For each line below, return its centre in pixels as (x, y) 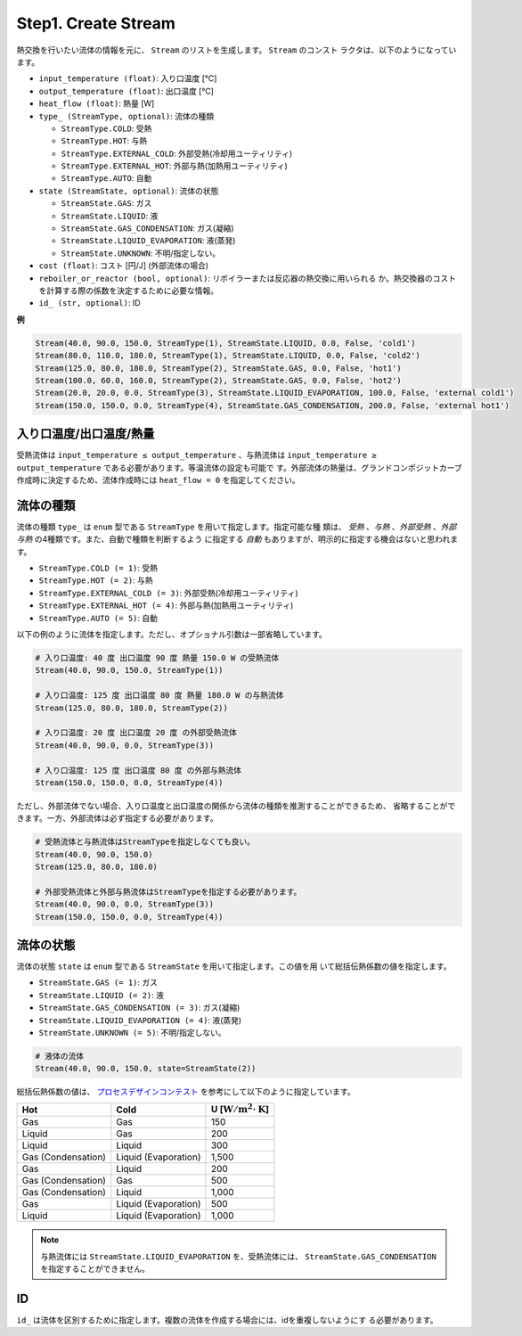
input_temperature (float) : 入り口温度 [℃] (128, 78)
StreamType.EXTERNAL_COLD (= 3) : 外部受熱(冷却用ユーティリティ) (168, 593)
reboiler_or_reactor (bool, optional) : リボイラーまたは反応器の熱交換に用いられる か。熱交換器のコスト (248, 278)
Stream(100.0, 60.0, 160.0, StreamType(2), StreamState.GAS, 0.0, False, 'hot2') (219, 380)
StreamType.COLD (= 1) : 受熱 (98, 568)
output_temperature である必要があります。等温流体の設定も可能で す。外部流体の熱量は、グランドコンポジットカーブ (239, 467)
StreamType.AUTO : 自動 (106, 178)
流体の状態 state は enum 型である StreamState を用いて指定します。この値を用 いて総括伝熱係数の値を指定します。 (234, 966)
